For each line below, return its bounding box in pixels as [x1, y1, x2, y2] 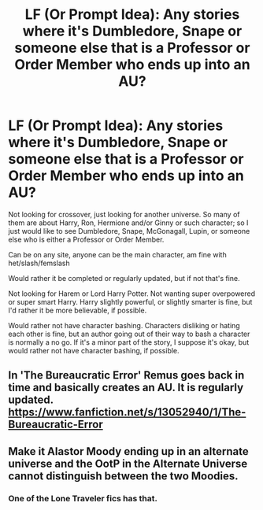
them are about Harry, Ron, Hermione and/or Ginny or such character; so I [8, 218, 249, 227]
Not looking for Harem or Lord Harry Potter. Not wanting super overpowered [8, 289, 256, 298]
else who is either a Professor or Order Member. [8, 235, 165, 244]
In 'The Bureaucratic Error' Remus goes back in [8, 368, 245, 382]
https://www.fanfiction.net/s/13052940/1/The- [8, 405, 246, 419]
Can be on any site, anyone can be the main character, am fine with [8, 249, 227, 259]
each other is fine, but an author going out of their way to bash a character [8, 329, 250, 338]
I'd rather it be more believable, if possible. [8, 305, 147, 315]
